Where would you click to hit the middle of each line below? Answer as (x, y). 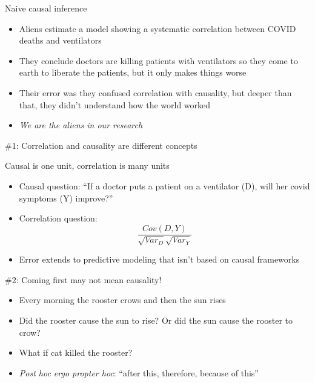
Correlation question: (58, 218)
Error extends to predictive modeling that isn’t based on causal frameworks (159, 259)
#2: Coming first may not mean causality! (83, 279)
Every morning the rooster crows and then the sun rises (122, 300)
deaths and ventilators (60, 40)
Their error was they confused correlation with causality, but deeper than (155, 92)
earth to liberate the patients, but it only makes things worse (133, 72)
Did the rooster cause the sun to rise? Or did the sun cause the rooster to (156, 320)
